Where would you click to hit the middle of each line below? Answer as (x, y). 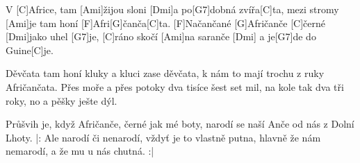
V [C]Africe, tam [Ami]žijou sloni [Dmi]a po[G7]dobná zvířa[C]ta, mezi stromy (172, 9)
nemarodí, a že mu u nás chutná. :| (80, 151)
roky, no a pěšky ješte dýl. (62, 100)
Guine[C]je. (30, 50)
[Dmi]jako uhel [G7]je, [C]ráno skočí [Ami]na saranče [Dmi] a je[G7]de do (161, 36)
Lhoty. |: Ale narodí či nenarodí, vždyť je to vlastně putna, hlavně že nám (163, 137)
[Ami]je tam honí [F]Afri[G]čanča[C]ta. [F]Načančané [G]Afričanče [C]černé (166, 23)
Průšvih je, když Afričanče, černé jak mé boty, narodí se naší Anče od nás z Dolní (180, 124)
